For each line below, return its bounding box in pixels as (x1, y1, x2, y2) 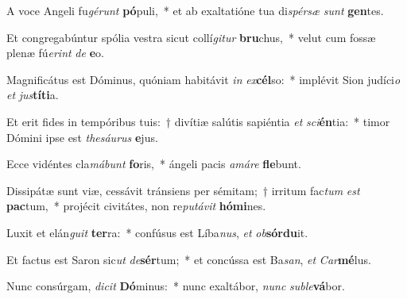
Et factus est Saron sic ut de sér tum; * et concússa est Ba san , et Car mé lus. (6, 251, 371, 267)
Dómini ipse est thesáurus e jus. (6, 128, 158, 145)
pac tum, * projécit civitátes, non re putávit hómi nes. (6, 197, 266, 214)
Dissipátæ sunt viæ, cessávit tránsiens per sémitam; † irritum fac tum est (6, 182, 360, 198)
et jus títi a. (6, 86, 59, 103)
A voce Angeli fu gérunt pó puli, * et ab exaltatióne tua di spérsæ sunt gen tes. (6, 2, 384, 18)
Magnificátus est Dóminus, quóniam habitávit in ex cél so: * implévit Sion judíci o (6, 71, 401, 87)
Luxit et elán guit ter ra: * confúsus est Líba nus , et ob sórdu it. (6, 224, 308, 240)
